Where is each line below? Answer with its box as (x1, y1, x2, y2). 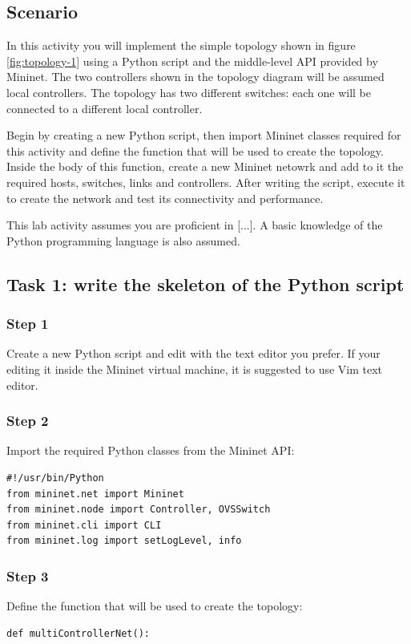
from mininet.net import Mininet (6, 488, 184, 500)
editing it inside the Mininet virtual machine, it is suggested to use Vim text (6, 360, 383, 377)
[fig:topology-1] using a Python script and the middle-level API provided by (6, 52, 378, 69)
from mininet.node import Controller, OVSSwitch (6, 504, 271, 516)
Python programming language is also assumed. (6, 232, 240, 249)
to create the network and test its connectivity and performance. (6, 189, 324, 206)
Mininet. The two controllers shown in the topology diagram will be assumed (6, 68, 385, 85)
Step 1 (6, 314, 49, 334)
